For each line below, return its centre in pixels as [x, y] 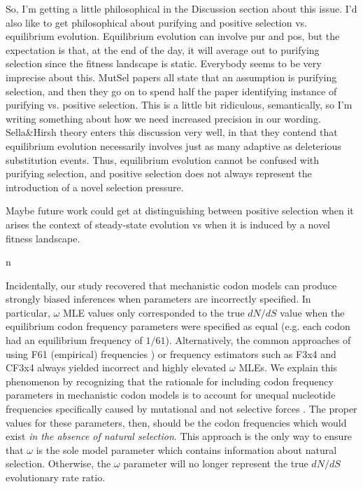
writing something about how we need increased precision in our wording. [163, 118]
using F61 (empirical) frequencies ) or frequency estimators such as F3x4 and [171, 353]
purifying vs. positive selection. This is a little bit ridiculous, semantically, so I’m [179, 105]
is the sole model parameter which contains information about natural [186, 449]
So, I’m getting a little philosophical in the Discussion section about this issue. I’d [181, 8]
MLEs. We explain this [288, 367]
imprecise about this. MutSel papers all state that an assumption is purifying [171, 77]
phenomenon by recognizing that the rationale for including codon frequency [170, 381]
